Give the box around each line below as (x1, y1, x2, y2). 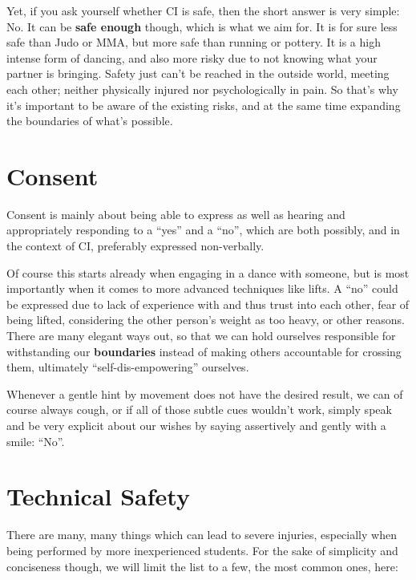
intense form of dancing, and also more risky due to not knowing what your (6, 49, 378, 66)
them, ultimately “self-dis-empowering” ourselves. (6, 359, 249, 375)
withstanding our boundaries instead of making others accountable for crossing (6, 343, 402, 359)
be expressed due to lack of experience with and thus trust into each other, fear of (6, 295, 410, 312)
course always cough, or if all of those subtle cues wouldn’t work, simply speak (6, 401, 392, 418)
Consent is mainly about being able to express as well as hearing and (6, 205, 345, 222)
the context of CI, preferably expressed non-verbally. (6, 237, 265, 254)
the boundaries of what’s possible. (6, 112, 173, 129)
